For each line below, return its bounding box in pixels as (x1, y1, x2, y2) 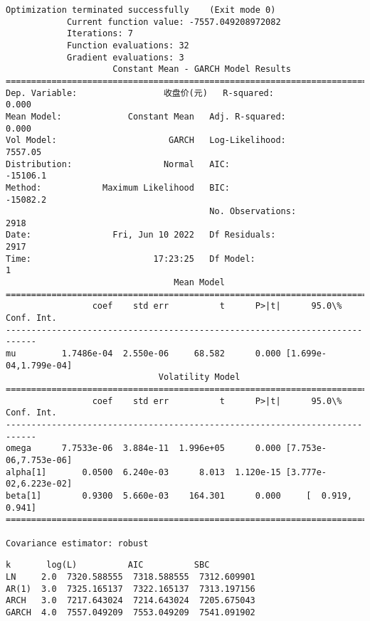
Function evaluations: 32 (66, 40, 189, 51)
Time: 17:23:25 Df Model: (6, 253, 255, 264)
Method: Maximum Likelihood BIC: (6, 182, 230, 193)
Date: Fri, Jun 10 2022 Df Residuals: (6, 230, 276, 240)
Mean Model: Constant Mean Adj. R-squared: (6, 111, 286, 122)
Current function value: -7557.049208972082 (66, 16, 281, 27)
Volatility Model (158, 372, 240, 383)
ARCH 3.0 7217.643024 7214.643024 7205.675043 (6, 595, 255, 606)
